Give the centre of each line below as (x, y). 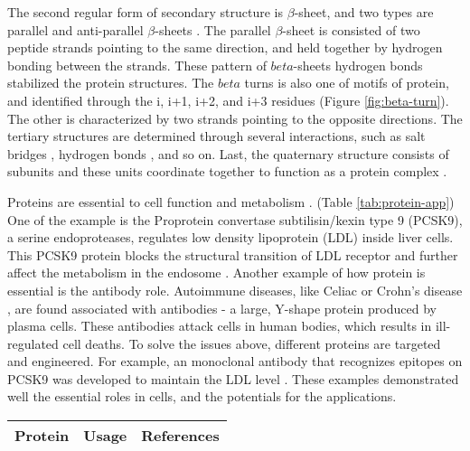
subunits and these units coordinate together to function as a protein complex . (227, 171)
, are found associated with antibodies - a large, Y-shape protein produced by (222, 308)
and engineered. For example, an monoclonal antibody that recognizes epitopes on (235, 361)
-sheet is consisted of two (351, 29)
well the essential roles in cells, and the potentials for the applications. (202, 396)
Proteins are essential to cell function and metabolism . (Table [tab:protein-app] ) (231, 201)
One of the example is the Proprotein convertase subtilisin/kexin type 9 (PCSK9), (235, 219)
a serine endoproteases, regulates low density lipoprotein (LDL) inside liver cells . (230, 237)
